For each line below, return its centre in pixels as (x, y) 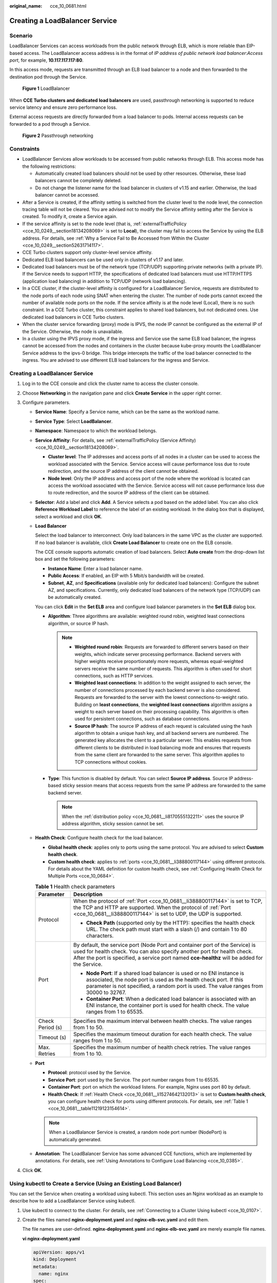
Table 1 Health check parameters (75, 886)
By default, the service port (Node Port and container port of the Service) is (164, 945)
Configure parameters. (46, 402)
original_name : (26, 6)
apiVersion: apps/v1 (59, 1252)
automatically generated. (75, 1139)
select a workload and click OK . (69, 516)
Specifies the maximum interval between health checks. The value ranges (163, 1021)
